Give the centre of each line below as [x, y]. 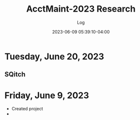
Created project [27, 109]
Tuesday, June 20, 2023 [54, 56]
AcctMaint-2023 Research [81, 9]
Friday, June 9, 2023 [47, 95]
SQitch [15, 75]
